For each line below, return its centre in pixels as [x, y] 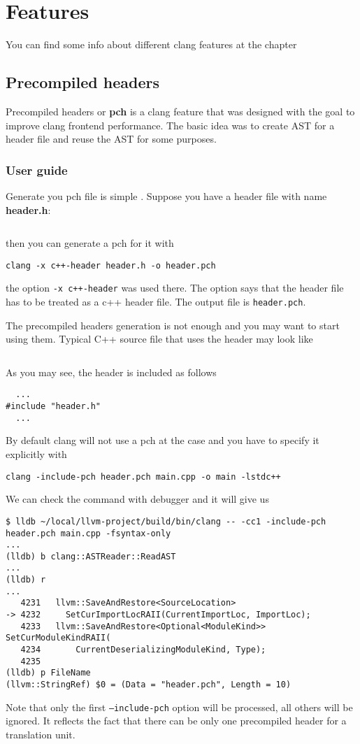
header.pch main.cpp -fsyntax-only [88, 533]
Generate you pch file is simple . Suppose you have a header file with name [166, 195]
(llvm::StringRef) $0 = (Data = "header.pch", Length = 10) [149, 685]
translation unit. [41, 734]
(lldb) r [26, 580]
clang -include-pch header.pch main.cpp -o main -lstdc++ [143, 477]
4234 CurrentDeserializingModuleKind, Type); [143, 650]
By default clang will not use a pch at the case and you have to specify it [163, 440]
